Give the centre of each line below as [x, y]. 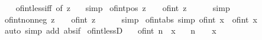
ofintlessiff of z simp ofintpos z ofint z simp [123, 8]
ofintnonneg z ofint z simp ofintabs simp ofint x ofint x [131, 19]
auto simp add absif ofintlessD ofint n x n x [110, 30]
